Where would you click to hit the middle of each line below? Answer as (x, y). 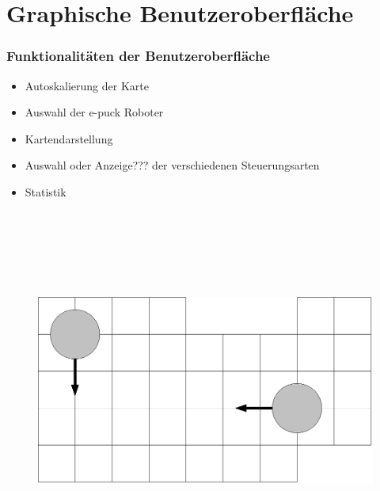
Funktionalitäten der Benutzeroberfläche (138, 56)
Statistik (46, 191)
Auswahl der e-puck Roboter (94, 112)
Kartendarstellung (69, 138)
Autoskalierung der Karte (87, 85)
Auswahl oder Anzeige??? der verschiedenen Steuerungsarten (172, 165)
